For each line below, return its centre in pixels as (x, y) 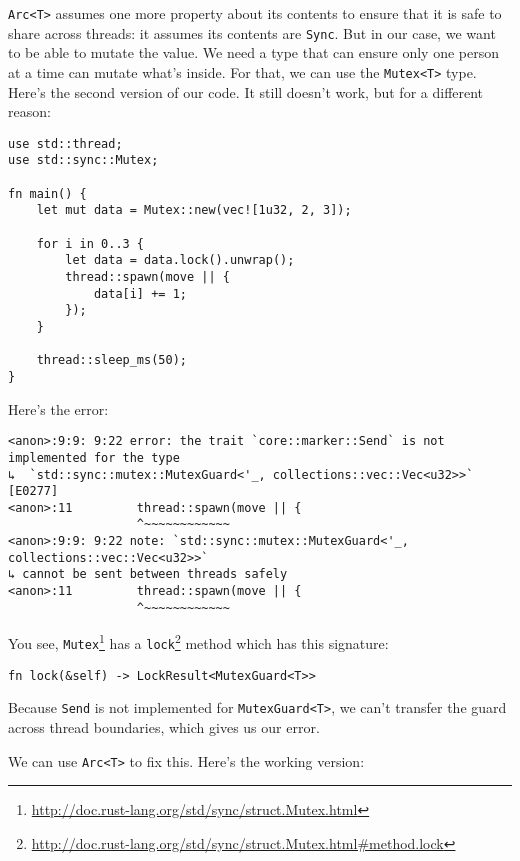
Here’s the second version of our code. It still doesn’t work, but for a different (246, 91)
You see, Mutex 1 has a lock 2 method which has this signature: (198, 642)
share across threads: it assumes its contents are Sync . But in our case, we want (252, 32)
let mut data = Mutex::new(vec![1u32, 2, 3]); (194, 210)
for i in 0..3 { (90, 243)
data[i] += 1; (140, 293)
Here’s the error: (58, 408)
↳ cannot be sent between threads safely (148, 574)
